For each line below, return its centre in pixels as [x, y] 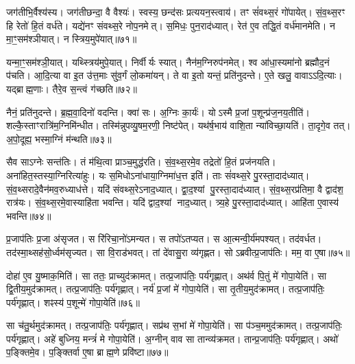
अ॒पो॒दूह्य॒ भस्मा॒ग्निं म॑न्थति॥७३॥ [59, 138]
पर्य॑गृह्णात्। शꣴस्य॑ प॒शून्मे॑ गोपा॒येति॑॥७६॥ [73, 302]
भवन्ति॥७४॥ [29, 215]
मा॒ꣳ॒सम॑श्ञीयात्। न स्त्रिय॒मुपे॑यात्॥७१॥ [72, 39]
